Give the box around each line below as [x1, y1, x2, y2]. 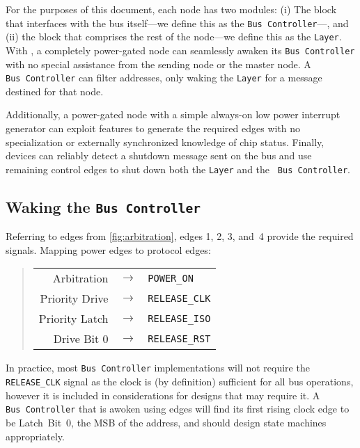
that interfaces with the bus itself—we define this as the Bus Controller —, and [6, 15, 349, 30]
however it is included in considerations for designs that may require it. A [6, 387, 320, 402]
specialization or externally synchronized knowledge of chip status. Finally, [6, 134, 324, 149]
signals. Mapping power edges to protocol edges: [6, 242, 211, 257]
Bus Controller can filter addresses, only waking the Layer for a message [6, 70, 322, 85]
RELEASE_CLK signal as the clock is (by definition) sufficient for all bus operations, [6, 374, 354, 389]
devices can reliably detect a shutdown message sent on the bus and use [6, 148, 312, 163]
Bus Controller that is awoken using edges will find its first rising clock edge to [6, 401, 350, 416]
